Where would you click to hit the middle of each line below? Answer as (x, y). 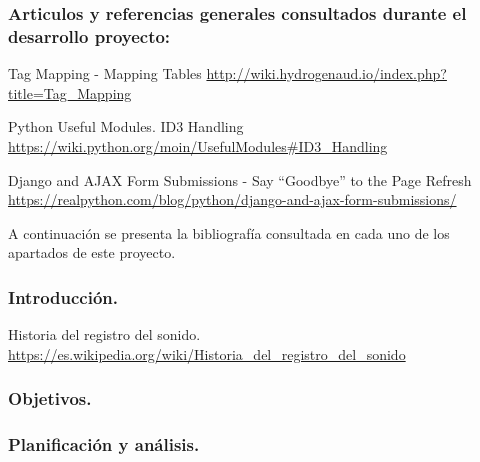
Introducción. (63, 296)
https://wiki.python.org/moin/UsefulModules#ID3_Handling (198, 145)
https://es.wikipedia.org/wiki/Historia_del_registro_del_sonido (207, 353)
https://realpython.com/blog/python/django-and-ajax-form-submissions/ (232, 199)
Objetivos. (50, 398)
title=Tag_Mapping (70, 92)
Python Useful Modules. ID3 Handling (126, 126)
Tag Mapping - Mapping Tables (105, 73)
